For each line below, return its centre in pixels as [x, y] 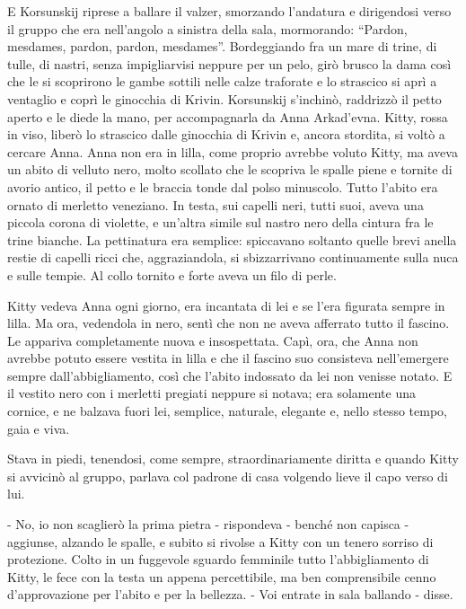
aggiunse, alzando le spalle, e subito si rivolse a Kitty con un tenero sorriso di [220, 541]
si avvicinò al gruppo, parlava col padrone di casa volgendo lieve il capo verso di [228, 476]
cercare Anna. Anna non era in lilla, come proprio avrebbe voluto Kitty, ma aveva [233, 151]
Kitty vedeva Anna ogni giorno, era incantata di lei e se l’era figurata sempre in [226, 305]
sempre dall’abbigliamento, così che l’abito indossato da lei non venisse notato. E [230, 375]
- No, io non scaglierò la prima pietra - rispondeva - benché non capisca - [208, 524]
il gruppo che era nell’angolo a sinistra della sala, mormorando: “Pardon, [207, 28]
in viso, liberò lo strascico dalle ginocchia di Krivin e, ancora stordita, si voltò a [226, 134]
